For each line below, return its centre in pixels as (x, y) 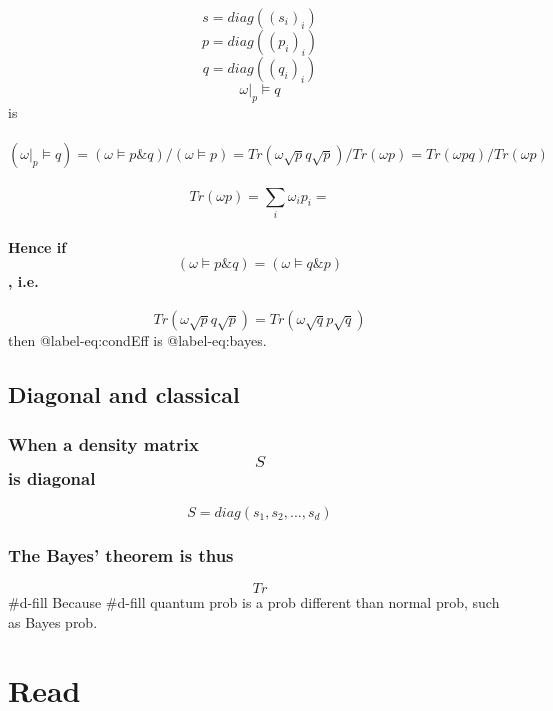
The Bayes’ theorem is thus (121, 554)
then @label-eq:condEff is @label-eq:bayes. (137, 340)
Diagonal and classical (124, 394)
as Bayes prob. (53, 621)
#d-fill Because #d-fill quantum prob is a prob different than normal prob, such (254, 602)
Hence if (37, 246)
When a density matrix (103, 443)
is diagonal (52, 477)
